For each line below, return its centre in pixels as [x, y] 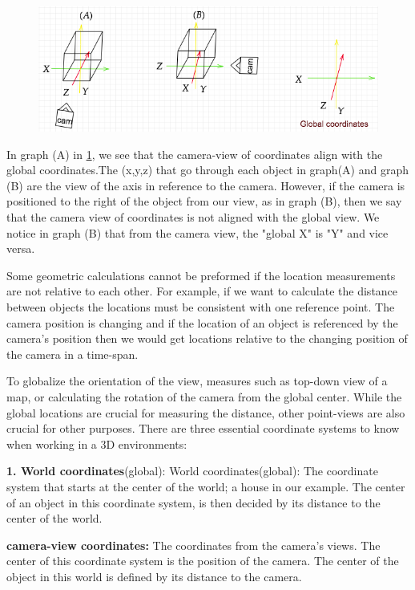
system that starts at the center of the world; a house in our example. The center [206, 486]
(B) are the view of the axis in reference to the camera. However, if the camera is [206, 185]
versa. [21, 248]
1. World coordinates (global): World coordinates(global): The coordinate [192, 471]
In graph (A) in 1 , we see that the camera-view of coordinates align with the [195, 154]
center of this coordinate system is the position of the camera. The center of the [203, 561]
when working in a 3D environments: [97, 444]
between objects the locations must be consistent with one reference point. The [201, 307]
